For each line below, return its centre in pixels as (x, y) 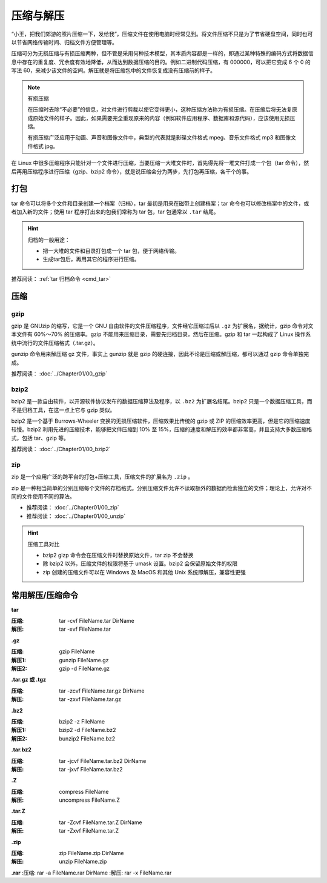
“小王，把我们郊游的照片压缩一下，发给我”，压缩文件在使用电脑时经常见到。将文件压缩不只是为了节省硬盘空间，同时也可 (162, 34)
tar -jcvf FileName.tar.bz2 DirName (103, 760)
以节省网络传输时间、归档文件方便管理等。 (64, 42)
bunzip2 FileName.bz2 (87, 738)
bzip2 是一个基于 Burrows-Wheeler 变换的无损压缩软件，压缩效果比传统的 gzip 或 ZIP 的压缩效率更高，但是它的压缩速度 (161, 421)
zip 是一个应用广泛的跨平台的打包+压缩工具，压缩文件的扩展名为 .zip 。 (102, 477)
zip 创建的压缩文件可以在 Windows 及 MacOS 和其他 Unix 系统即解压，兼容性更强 (144, 572)
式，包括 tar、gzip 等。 (40, 438)
